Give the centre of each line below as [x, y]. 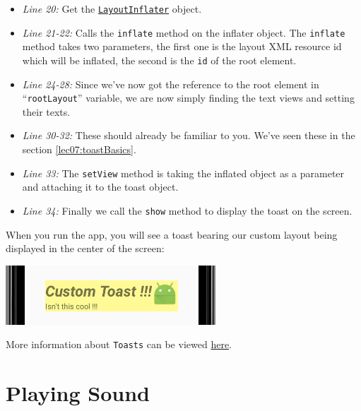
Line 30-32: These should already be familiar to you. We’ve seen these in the [189, 135]
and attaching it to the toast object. [100, 187]
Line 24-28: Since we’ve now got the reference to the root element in [171, 84]
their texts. [46, 111]
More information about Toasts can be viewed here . [119, 344]
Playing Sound [78, 393]
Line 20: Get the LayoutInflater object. [112, 8]
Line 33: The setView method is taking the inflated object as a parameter [183, 173]
